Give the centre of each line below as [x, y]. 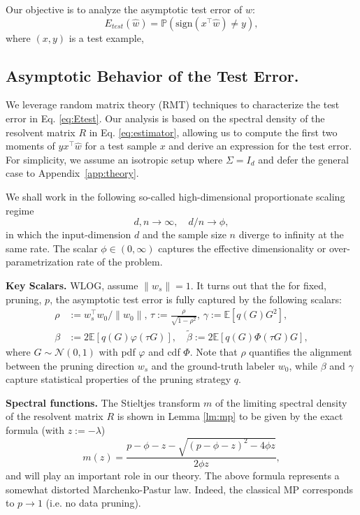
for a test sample [121, 146]
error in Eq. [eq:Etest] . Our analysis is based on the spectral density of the [165, 118]
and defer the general [303, 159]
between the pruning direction [70, 365]
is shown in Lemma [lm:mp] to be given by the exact [230, 416]
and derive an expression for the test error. [260, 146]
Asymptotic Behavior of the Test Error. [152, 75]
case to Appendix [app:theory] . [72, 173]
